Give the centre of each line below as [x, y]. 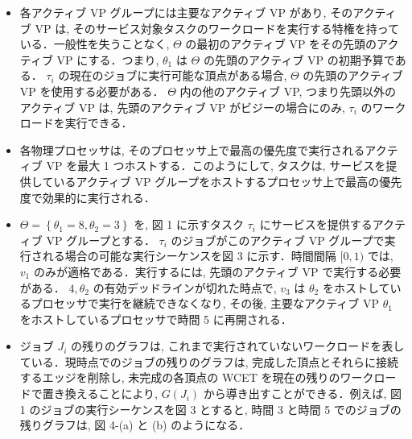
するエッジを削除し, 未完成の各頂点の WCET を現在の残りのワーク [197, 377]
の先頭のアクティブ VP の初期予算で [299, 59]
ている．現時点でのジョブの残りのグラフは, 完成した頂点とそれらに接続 [209, 361]
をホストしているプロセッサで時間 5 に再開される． [156, 319]
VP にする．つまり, [108, 59]
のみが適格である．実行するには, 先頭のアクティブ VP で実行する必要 [217, 271]
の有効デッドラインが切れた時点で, [185, 287]
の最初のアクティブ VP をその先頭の [281, 44]
